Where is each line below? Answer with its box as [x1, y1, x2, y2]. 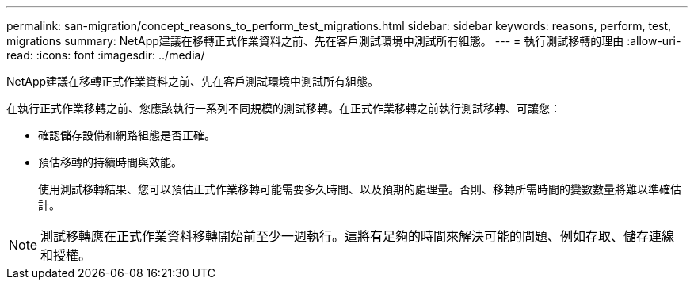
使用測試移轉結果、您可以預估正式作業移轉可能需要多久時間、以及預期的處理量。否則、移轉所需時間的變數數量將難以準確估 [38, 182, 681, 196]
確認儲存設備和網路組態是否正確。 [38, 128, 215, 142]
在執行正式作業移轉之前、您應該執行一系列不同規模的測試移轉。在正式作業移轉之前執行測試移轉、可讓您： [6, 101, 561, 115]
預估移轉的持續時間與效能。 [38, 155, 182, 169]
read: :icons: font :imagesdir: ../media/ [6, 48, 205, 62]
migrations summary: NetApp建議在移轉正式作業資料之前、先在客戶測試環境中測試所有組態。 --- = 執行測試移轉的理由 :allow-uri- [6, 34, 681, 48]
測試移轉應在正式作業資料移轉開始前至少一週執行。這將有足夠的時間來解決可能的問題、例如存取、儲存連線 [40, 228, 675, 244]
